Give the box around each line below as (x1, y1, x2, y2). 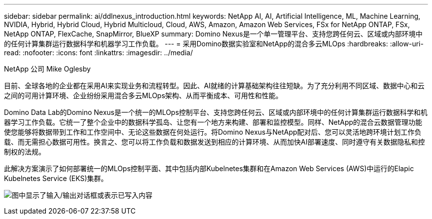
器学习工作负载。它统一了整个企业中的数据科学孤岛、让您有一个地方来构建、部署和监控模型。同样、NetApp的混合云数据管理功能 (4, 118, 423, 126)
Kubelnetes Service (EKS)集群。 (4, 174, 108, 182)
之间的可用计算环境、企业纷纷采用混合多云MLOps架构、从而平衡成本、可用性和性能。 (4, 91, 283, 100)
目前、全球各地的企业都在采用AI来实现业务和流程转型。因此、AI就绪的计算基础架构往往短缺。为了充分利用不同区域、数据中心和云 (4, 81, 425, 90)
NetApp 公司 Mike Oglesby (4, 65, 91, 73)
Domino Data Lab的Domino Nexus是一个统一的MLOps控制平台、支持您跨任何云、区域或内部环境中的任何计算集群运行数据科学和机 (4, 108, 428, 116)
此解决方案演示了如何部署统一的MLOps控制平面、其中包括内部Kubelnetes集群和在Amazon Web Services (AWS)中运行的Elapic (4, 164, 414, 173)
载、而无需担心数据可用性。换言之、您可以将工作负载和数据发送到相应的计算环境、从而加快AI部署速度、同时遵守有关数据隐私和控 (4, 138, 425, 146)
